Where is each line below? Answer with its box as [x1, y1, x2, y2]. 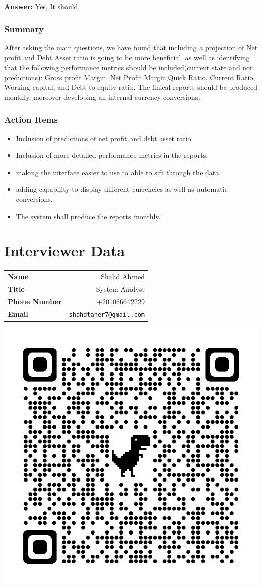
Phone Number [8, 296, 62, 306]
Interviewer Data [4, 240, 125, 261]
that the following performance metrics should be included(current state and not [4, 62, 253, 72]
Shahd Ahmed [101, 271, 145, 282]
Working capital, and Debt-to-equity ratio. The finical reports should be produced [4, 82, 258, 92]
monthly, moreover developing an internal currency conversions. [4, 91, 200, 102]
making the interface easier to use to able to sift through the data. [16, 167, 221, 177]
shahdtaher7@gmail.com [69, 311, 145, 318]
